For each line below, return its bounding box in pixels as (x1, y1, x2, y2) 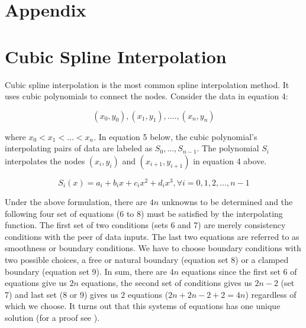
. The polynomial (197, 142, 259, 154)
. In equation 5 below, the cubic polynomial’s (94, 130, 257, 142)
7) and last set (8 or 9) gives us (5, 288, 118, 300)
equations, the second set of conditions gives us (81, 277, 252, 289)
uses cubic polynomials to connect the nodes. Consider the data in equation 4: (5, 90, 288, 102)
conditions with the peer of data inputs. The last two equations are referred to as (5, 230, 299, 242)
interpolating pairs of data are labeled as (5, 142, 153, 154)
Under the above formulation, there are (5, 195, 147, 207)
